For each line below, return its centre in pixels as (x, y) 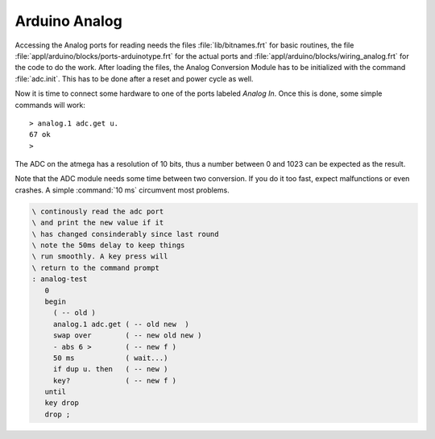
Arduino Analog (68, 21)
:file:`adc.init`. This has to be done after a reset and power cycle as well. (134, 79)
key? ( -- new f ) (115, 380)
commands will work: (50, 105)
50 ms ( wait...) (110, 358)
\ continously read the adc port (98, 211)
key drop (62, 403)
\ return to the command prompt (96, 267)
